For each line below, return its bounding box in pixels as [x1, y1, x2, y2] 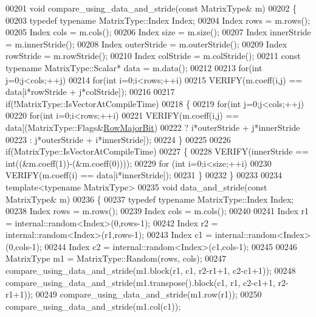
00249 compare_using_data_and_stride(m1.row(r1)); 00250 [35, 288, 262, 301]
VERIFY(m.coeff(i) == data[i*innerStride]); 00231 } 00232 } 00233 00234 [5, 169, 282, 181]
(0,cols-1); [5, 240, 42, 253]
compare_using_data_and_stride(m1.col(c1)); [5, 299, 181, 312]
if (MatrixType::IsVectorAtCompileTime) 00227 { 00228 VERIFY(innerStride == [5, 145, 309, 158]
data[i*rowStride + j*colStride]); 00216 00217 [5, 85, 175, 98]
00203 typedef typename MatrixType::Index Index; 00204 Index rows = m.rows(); [5, 13, 311, 26]
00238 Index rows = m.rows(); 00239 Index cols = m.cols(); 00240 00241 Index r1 [5, 204, 309, 217]
